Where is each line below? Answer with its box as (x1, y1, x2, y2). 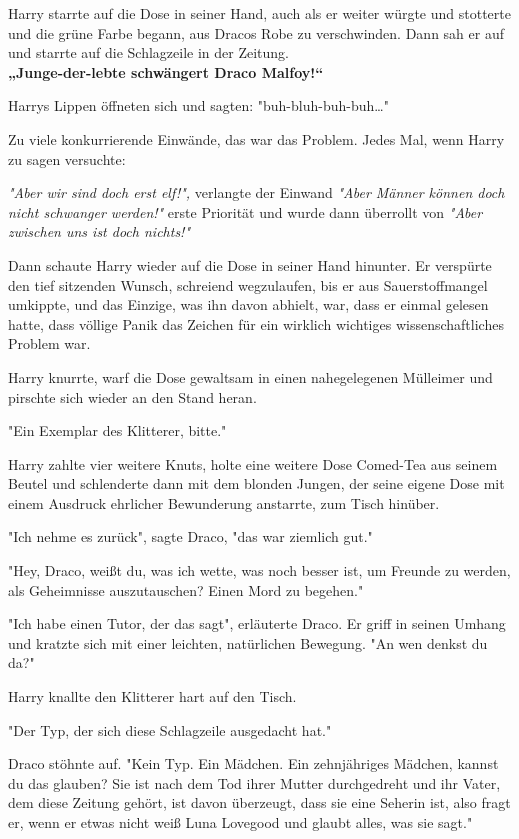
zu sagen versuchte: (8, 148, 126, 169)
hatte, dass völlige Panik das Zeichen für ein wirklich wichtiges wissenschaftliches (8, 313, 504, 334)
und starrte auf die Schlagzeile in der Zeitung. (8, 42, 289, 63)
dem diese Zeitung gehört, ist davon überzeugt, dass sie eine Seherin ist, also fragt (8, 792, 511, 813)
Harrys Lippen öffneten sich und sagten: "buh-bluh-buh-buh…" (8, 95, 389, 116)
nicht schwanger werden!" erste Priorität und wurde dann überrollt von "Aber (8, 201, 483, 222)
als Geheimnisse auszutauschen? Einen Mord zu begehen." (8, 579, 364, 600)
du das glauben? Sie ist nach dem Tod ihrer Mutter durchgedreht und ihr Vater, (8, 772, 501, 793)
